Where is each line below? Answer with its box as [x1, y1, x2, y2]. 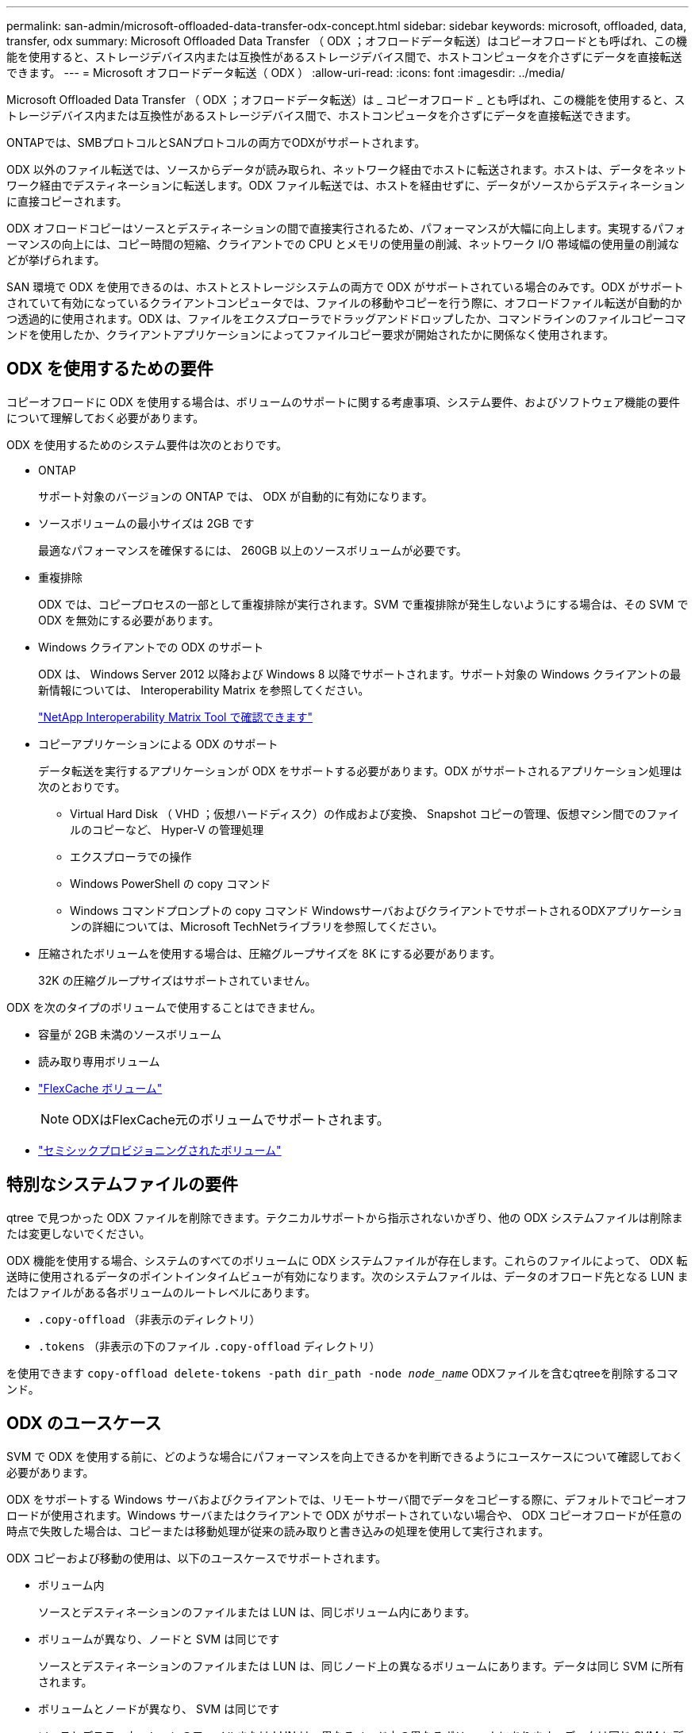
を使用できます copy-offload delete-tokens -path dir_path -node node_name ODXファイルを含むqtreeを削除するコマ [6, 1366, 678, 1380]
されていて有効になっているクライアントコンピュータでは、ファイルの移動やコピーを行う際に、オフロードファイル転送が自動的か [6, 296, 682, 309]
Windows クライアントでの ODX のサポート [38, 640, 264, 654]
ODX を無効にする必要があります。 [38, 613, 220, 627]
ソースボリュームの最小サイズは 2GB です [38, 516, 255, 530]
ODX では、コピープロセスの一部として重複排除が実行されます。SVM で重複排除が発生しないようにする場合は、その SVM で [38, 597, 689, 611]
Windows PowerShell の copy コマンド [70, 876, 271, 890]
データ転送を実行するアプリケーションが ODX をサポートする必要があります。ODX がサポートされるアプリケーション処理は [38, 763, 682, 778]
